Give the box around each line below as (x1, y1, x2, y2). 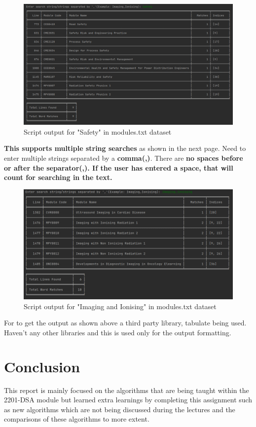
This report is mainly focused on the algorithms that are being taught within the (4, 385, 249, 395)
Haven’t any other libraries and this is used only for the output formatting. (4, 327, 231, 337)
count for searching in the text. (4, 172, 112, 182)
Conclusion (4, 356, 80, 376)
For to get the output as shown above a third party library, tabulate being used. (4, 318, 247, 328)
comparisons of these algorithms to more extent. (4, 414, 149, 424)
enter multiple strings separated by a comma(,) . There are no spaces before (4, 152, 243, 163)
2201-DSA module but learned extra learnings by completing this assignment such (4, 394, 253, 405)
